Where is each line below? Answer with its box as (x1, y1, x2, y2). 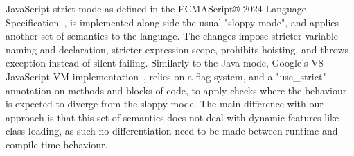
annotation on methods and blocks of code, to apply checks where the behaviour (6, 83, 347, 97)
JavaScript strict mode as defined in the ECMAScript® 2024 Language (6, 1, 306, 15)
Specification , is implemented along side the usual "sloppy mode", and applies (6, 15, 339, 29)
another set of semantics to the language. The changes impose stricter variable (6, 28, 339, 43)
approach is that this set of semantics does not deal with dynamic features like (6, 110, 339, 124)
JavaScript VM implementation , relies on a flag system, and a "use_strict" (6, 69, 326, 83)
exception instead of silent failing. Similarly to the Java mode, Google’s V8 (6, 55, 324, 70)
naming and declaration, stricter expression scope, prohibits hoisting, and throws (6, 42, 349, 56)
